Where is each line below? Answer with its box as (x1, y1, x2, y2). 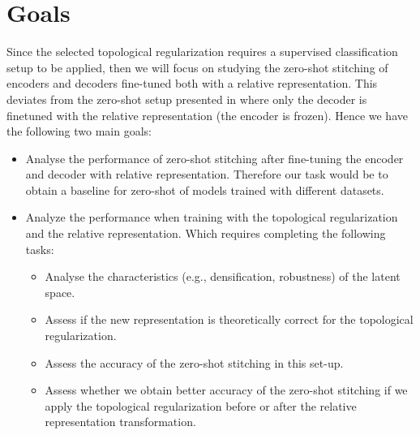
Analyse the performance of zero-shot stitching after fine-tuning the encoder (25, 149, 404, 166)
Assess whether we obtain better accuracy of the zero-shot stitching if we (45, 381, 408, 398)
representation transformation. (45, 413, 196, 430)
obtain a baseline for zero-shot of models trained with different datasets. (25, 181, 384, 198)
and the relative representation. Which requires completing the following (25, 225, 386, 242)
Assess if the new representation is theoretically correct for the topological (45, 311, 414, 328)
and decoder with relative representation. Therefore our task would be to (25, 166, 388, 183)
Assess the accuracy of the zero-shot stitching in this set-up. (45, 354, 344, 371)
